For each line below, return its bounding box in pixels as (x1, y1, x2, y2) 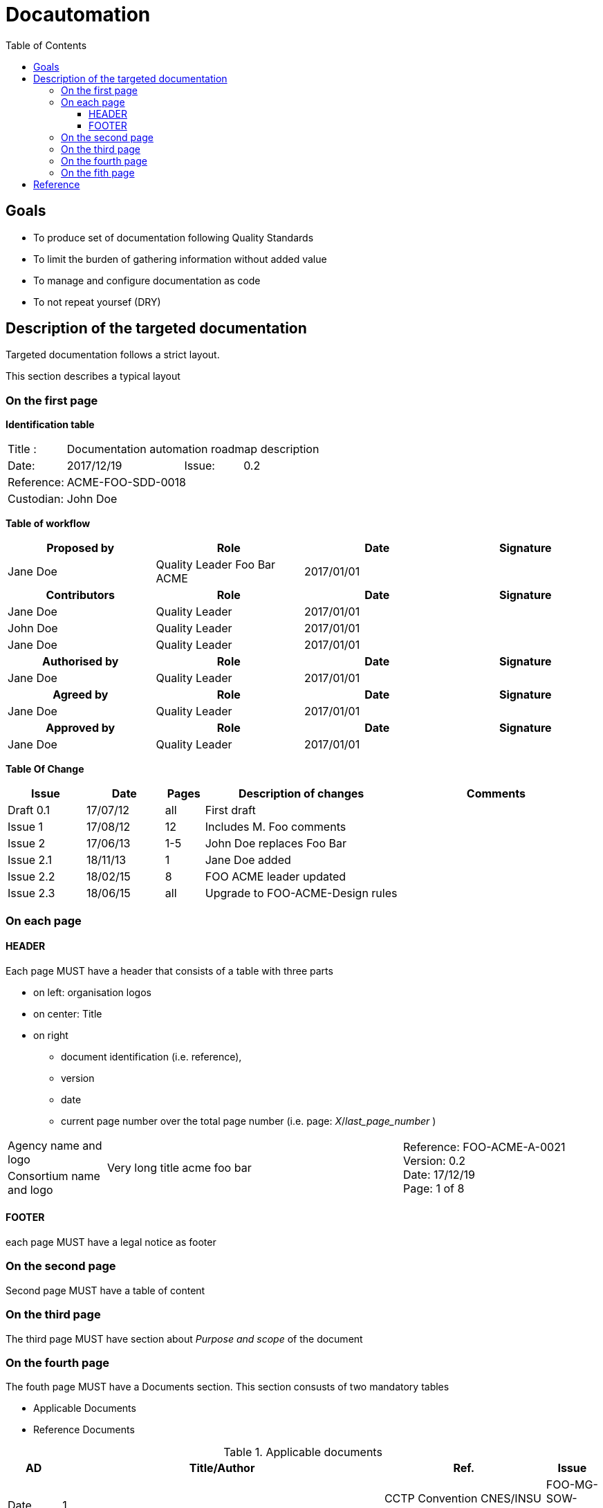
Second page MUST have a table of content (6, 1284, 205, 1296)
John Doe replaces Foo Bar (205, 836, 346, 851)
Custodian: (8, 492, 64, 506)
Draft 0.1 (8, 803, 50, 818)
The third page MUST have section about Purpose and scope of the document (6, 1332, 363, 1345)
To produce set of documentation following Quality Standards (33, 231, 314, 243)
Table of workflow (6, 517, 91, 530)
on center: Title (33, 1007, 102, 1020)
